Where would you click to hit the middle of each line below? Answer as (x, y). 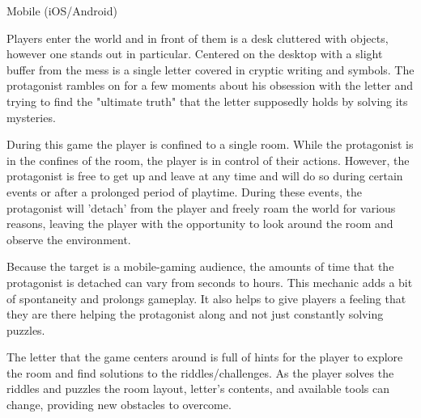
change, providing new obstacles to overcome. (119, 405)
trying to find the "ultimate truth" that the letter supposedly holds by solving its (207, 101)
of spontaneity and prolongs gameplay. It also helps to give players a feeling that (206, 298)
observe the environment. (69, 239)
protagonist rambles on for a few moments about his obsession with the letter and (210, 85)
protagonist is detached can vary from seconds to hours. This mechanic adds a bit (210, 282)
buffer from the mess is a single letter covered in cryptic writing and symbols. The (210, 69)
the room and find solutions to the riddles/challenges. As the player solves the (200, 372)
